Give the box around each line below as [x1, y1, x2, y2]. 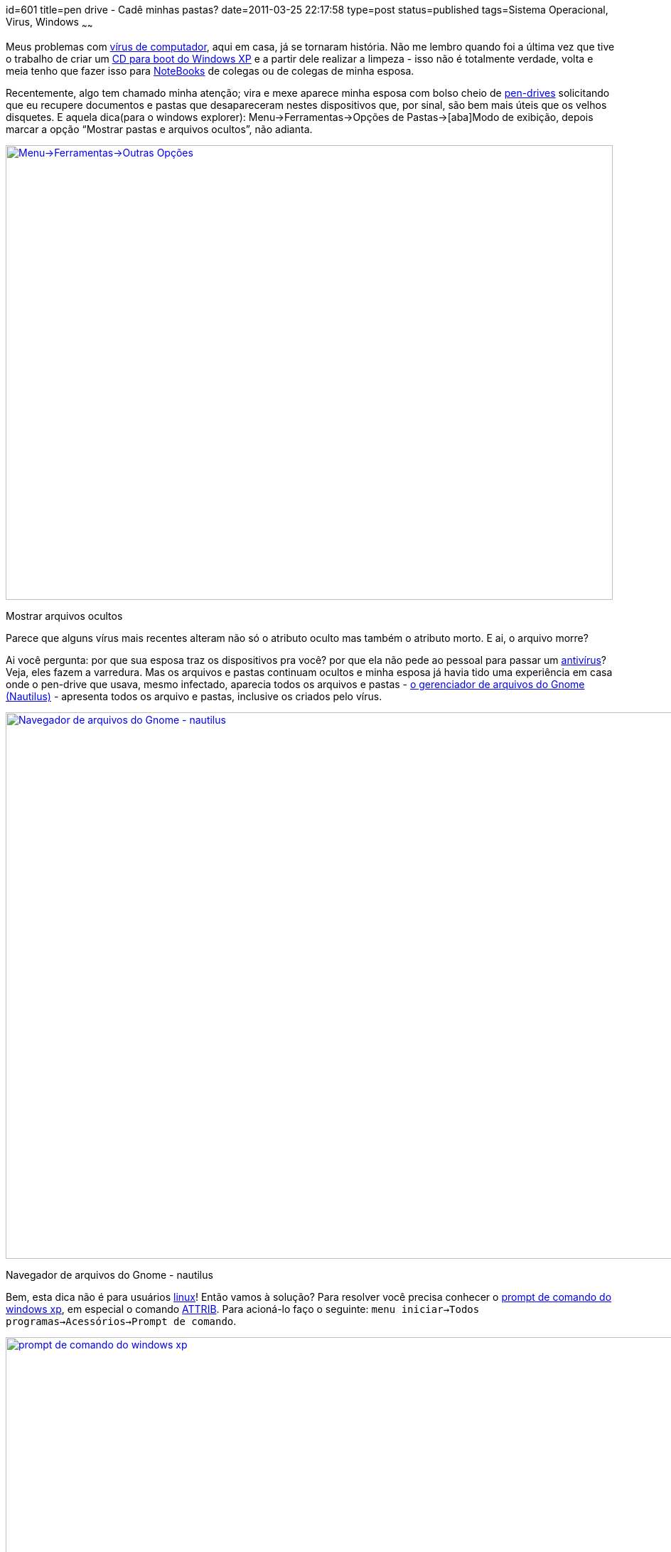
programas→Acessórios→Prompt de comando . [6, 1314, 237, 1327]
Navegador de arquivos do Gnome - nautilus [6, 1268, 213, 1281]
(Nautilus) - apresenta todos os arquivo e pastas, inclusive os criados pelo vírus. [6, 690, 382, 702]
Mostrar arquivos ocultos [6, 609, 123, 622]
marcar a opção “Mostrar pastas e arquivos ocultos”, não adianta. [6, 122, 313, 135]
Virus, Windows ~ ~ [6, 16, 93, 31]
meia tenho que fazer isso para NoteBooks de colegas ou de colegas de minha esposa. [6, 64, 414, 77]
